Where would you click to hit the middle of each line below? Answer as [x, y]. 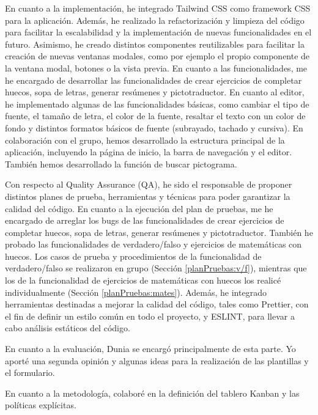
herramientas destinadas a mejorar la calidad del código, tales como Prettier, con [157, 304]
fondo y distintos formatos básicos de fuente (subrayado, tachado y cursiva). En [154, 127]
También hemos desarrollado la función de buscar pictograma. [121, 163]
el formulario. [30, 373]
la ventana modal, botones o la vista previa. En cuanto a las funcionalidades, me [156, 68]
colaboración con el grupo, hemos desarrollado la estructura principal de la [145, 140]
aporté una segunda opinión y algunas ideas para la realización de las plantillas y [157, 360]
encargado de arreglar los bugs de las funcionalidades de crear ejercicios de [145, 220]
